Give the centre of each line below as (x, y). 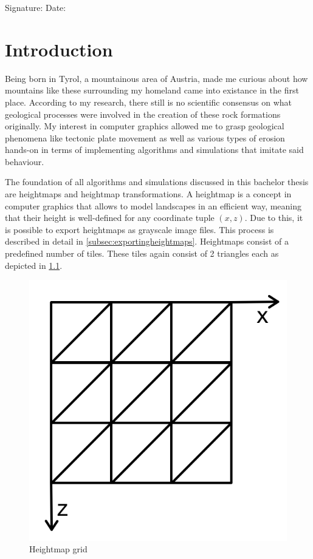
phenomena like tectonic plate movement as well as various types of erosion (145, 137)
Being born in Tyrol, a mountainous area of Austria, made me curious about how (156, 78)
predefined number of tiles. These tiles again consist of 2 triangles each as (142, 253)
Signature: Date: (36, 7)
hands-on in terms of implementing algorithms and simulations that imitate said (154, 150)
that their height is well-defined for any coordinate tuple (110, 218)
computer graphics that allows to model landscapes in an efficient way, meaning (153, 205)
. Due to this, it (274, 218)
